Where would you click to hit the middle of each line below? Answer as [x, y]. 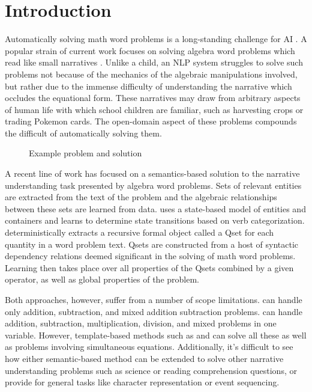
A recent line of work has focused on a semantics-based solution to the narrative [152, 173]
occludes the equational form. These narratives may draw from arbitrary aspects [153, 98]
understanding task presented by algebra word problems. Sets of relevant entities [153, 185]
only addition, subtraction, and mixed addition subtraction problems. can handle [154, 311]
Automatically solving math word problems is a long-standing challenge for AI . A [156, 39]
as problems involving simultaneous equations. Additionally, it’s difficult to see [149, 347]
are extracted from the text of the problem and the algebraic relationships [141, 197]
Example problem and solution [85, 153]
